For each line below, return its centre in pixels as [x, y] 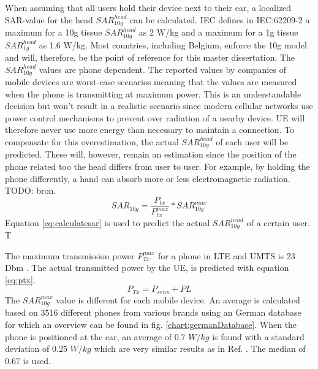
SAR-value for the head [49, 19]
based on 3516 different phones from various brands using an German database [153, 312]
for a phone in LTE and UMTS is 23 [226, 255]
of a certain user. [278, 222]
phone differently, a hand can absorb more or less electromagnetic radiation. [148, 178]
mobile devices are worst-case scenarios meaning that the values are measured [151, 82]
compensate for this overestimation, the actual [92, 141]
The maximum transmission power [70, 255]
